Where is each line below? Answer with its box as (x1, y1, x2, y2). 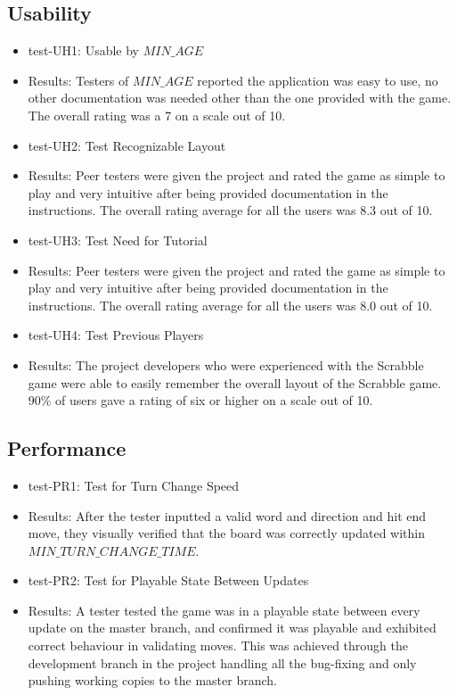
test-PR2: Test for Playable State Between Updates (28, 571, 309, 590)
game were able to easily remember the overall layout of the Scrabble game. (28, 373, 442, 392)
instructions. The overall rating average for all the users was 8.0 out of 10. (28, 295, 433, 314)
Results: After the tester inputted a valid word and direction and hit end (28, 506, 427, 525)
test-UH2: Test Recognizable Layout (28, 136, 226, 154)
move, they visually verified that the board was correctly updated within (28, 524, 426, 542)
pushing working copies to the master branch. (28, 671, 277, 690)
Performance (7, 434, 126, 462)
